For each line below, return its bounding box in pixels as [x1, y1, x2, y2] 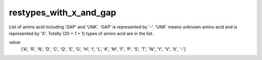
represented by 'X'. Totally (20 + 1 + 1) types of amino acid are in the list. [9, 30, 154, 36]
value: [9, 39, 21, 45]
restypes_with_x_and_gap [9, 7, 116, 18]
